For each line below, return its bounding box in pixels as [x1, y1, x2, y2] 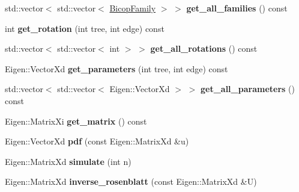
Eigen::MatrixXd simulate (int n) [5, 155, 131, 167]
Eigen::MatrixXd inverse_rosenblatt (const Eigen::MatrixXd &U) [5, 175, 257, 188]
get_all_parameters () [200, 82, 295, 95]
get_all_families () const [186, 2, 288, 14]
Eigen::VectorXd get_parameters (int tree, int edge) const [5, 62, 228, 75]
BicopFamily [109, 2, 156, 14]
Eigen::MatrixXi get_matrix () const [5, 114, 147, 127]
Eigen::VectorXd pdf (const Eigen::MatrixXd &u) [5, 135, 189, 147]
